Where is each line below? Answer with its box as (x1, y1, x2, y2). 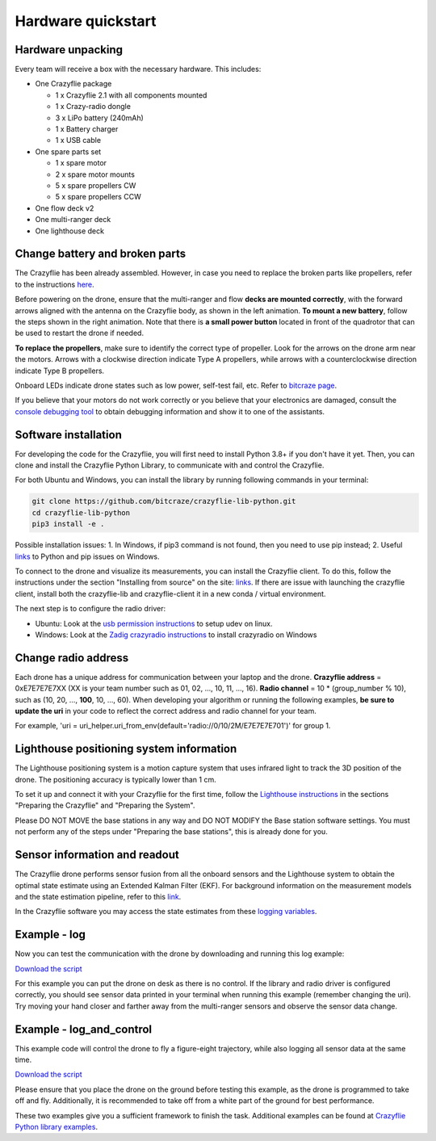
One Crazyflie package (35, 79, 112, 89)
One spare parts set (35, 146, 102, 157)
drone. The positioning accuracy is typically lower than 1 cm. (15, 774, 217, 784)
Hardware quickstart (15, 12, 157, 30)
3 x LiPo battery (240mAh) (55, 113, 145, 123)
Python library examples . (15, 1122, 99, 1132)
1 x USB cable (55, 136, 101, 145)
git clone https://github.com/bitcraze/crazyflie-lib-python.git (31, 497, 296, 506)
